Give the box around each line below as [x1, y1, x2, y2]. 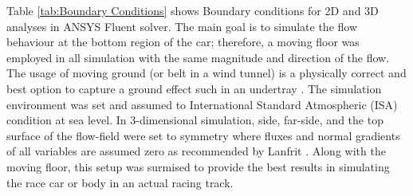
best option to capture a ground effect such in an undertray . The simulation [6, 80, 382, 96]
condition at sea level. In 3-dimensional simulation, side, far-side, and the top [6, 112, 383, 128]
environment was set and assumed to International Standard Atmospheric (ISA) [6, 96, 398, 112]
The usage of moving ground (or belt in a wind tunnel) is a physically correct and [6, 65, 407, 81]
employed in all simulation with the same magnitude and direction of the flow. [6, 49, 390, 65]
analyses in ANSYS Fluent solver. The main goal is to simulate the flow [6, 18, 358, 34]
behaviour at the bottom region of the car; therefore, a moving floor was [6, 33, 360, 50]
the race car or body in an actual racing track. [6, 174, 234, 190]
